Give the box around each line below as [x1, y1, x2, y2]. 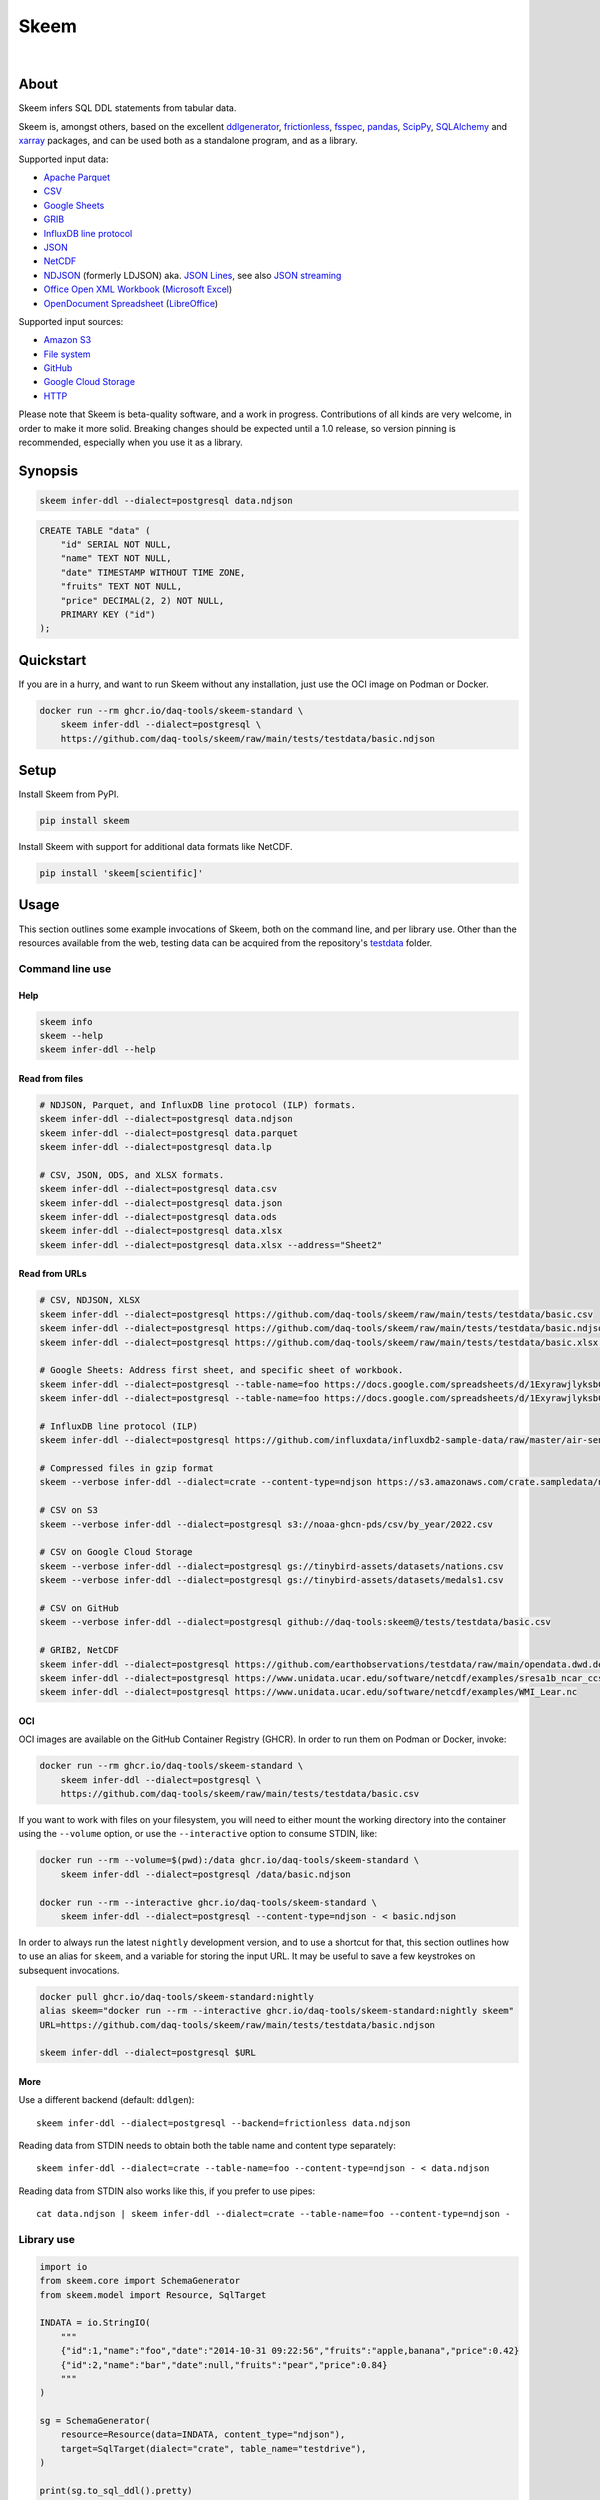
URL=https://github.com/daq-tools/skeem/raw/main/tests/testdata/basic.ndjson [39, 2019, 435, 2030]
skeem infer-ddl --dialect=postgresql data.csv [39, 1183, 277, 1195]
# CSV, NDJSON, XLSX [39, 1295, 140, 1306]
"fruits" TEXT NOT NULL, [60, 581, 183, 592]
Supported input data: [18, 153, 109, 165]
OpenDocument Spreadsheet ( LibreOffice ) [43, 297, 219, 309]
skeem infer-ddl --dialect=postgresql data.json [39, 1197, 283, 1209]
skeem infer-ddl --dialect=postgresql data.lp [39, 1141, 272, 1153]
